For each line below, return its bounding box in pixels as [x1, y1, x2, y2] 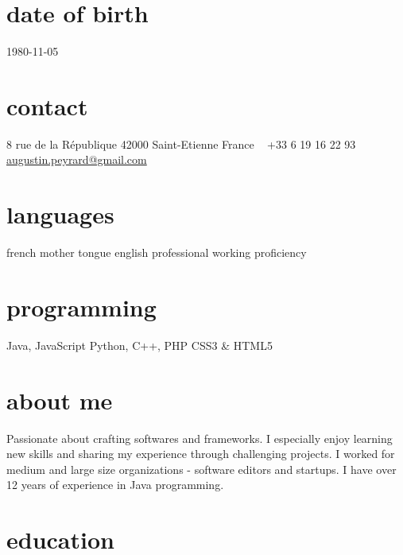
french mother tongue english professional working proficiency [6, 244, 307, 261]
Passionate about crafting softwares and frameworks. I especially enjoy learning [6, 429, 393, 446]
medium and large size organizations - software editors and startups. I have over [6, 460, 397, 477]
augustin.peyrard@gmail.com [6, 151, 147, 168]
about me [6, 383, 113, 416]
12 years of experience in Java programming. [6, 476, 224, 493]
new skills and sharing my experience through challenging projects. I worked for [6, 445, 395, 462]
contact [6, 89, 88, 122]
